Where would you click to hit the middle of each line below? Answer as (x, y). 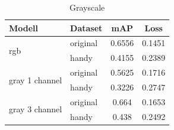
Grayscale (87, 7)
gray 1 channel (36, 79)
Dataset (86, 27)
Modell (24, 27)
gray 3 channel (36, 109)
